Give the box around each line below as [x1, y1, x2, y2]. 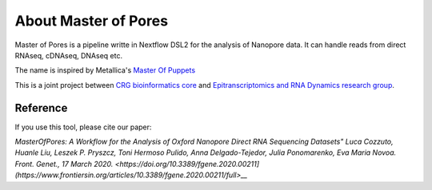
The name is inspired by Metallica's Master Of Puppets [14, 65, 196, 75]
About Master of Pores [14, 12, 168, 30]
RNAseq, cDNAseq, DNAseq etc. [14, 50, 123, 60]
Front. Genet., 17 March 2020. [14, 159, 114, 168]
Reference [14, 101, 68, 115]
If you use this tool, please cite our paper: [14, 122, 152, 132]
